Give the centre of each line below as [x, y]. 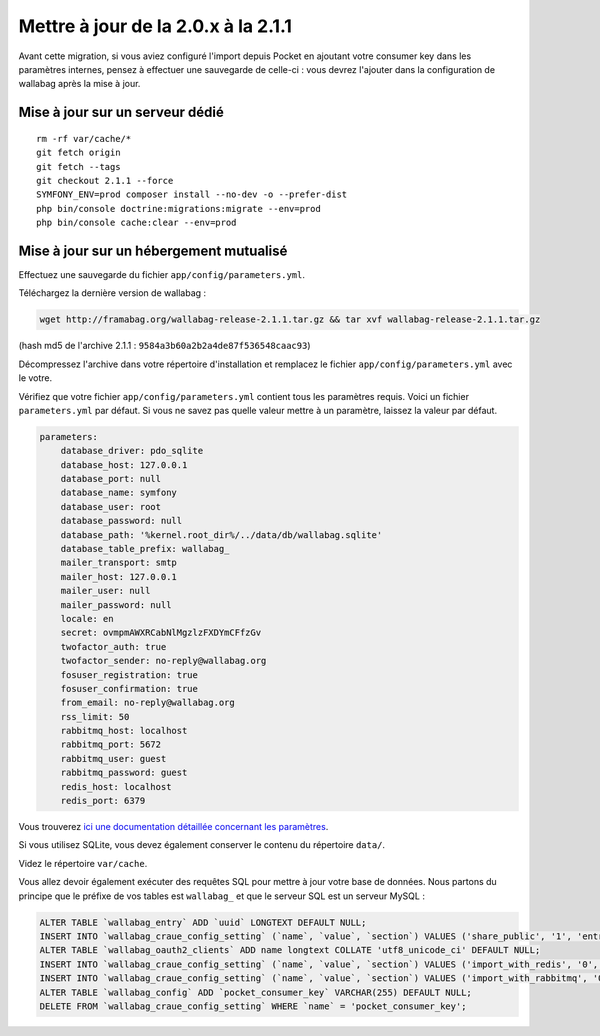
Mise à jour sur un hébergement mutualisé [153, 250]
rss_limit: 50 [95, 716]
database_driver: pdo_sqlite [132, 451]
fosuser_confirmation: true [129, 688]
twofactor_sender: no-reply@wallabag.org [163, 661]
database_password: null [121, 521]
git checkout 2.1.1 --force [105, 180]
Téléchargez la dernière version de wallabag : [112, 293]
